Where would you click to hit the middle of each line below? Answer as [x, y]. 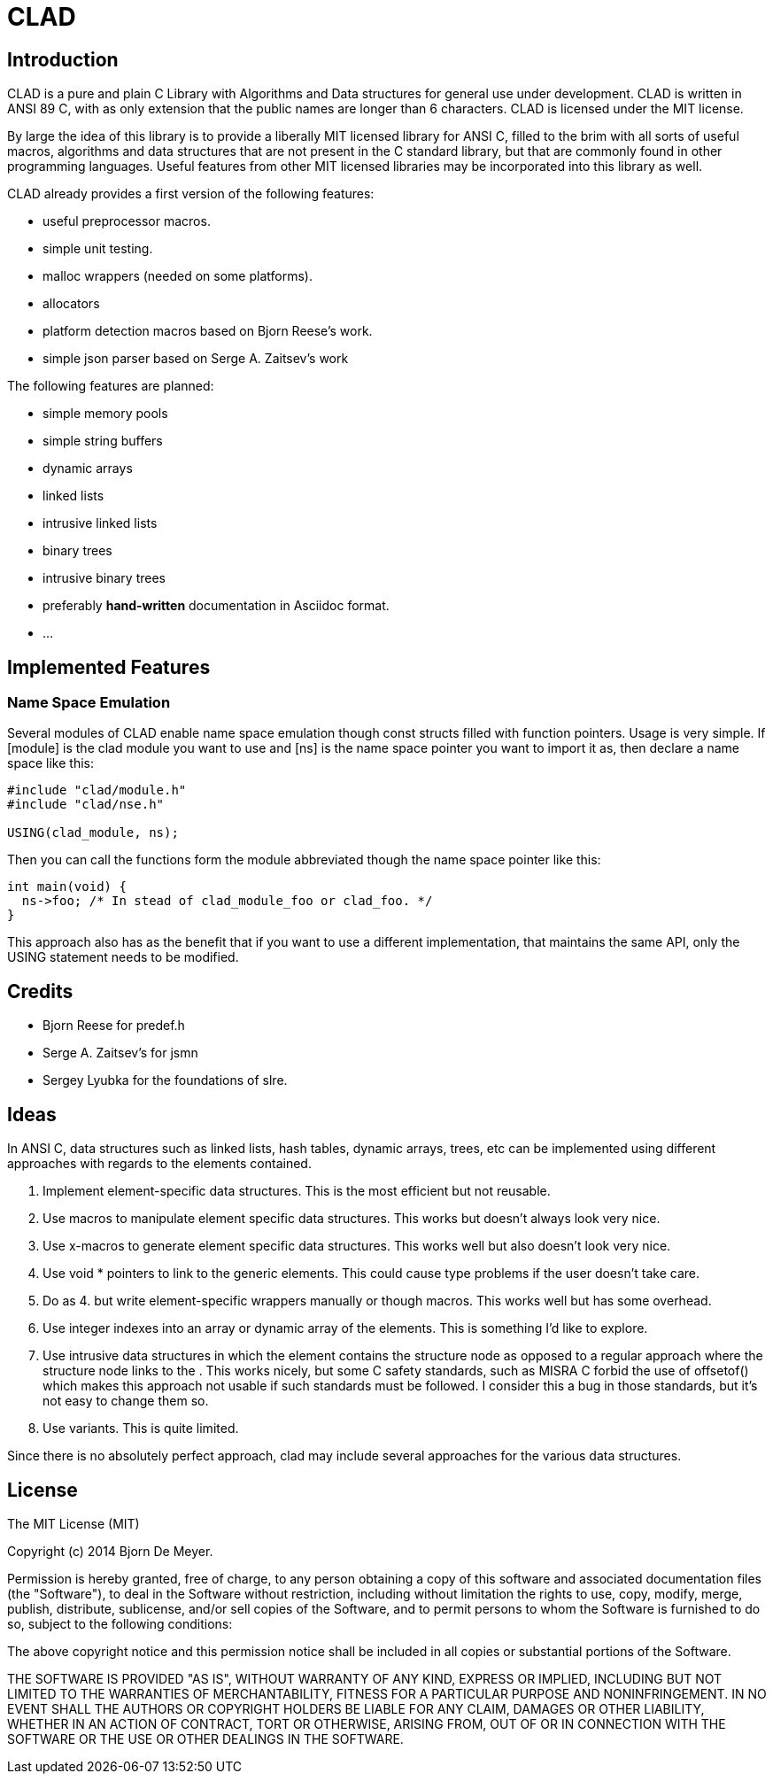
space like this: [50, 763]
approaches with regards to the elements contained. [159, 1164]
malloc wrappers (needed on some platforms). [178, 276]
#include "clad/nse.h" [86, 805]
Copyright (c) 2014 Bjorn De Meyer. [110, 1551]
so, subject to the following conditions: [120, 1623]
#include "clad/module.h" [97, 790]
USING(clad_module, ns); [93, 833]
